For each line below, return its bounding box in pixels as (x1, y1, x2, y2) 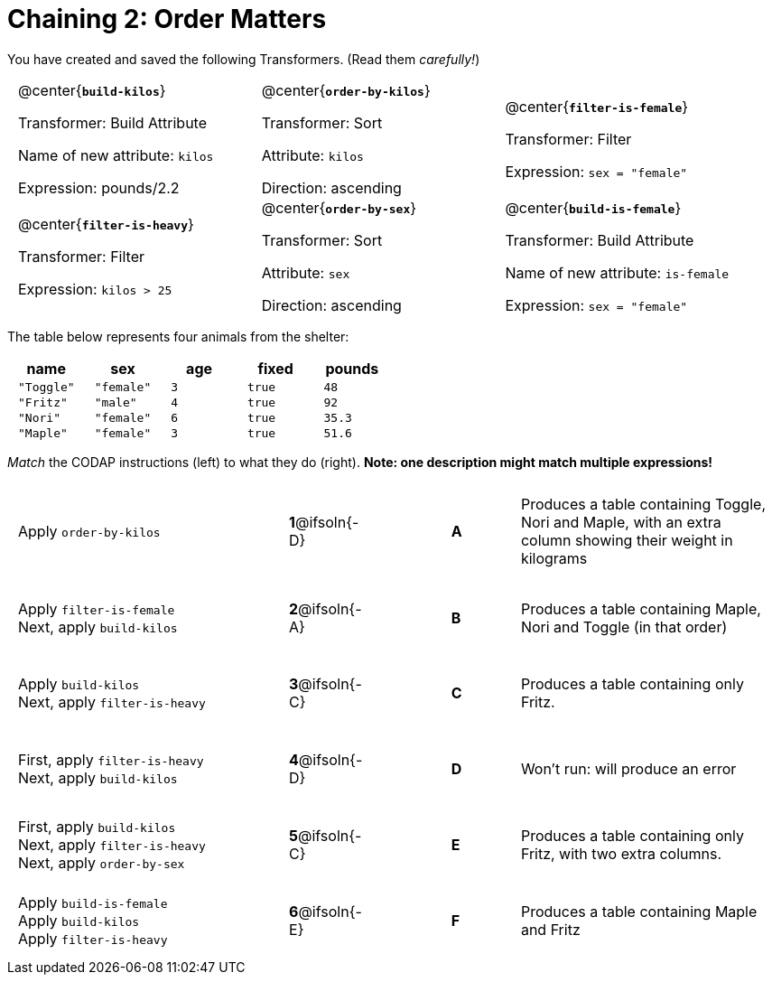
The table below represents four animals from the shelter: (7, 328, 349, 344)
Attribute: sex (261, 263, 350, 282)
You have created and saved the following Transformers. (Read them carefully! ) (7, 51, 480, 67)
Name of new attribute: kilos (18, 145, 214, 164)
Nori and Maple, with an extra (520, 513, 721, 532)
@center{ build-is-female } (505, 198, 682, 217)
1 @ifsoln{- (289, 513, 359, 532)
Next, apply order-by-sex (18, 854, 185, 872)
